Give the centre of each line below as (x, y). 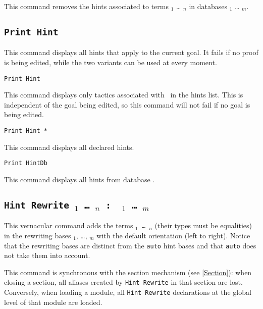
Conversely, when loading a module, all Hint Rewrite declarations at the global (128, 292)
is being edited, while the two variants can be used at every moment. (111, 62)
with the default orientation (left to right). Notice (173, 235)
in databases (208, 6)
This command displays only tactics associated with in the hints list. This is (124, 95)
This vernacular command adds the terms (69, 225)
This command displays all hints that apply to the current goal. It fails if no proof (131, 52)
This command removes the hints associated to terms (86, 6)
